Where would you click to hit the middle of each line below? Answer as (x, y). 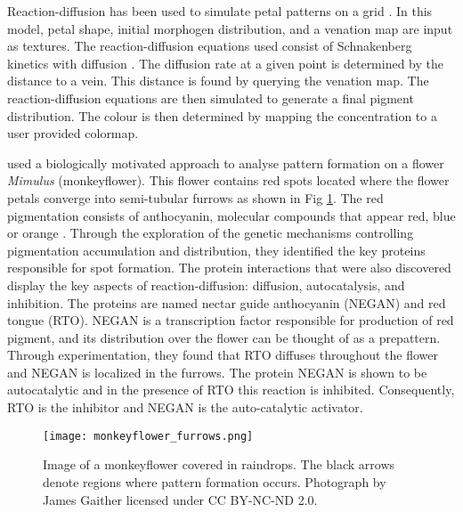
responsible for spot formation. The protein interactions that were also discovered (229, 268)
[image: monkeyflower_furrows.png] (148, 436)
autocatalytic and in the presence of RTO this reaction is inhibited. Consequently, (231, 390)
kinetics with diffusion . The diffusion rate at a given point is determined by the (226, 63)
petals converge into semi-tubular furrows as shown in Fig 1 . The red (195, 197)
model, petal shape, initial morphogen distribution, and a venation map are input (230, 28)
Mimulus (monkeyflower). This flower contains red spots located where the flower (228, 180)
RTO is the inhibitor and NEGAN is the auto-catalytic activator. (185, 407)
